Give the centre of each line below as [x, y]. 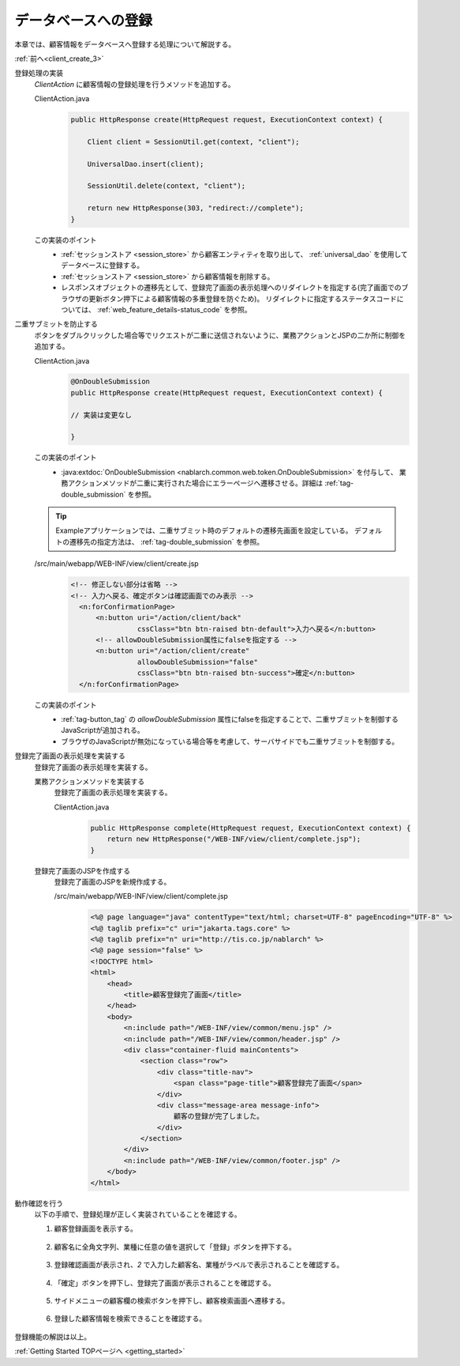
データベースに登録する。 [103, 266]
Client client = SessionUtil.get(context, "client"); [193, 142]
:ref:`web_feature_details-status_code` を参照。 [174, 309]
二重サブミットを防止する [56, 324]
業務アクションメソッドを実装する [90, 781]
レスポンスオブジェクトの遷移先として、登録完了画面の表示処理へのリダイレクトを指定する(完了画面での [231, 288]
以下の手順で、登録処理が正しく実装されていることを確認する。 [138, 1214]
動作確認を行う [39, 1203]
